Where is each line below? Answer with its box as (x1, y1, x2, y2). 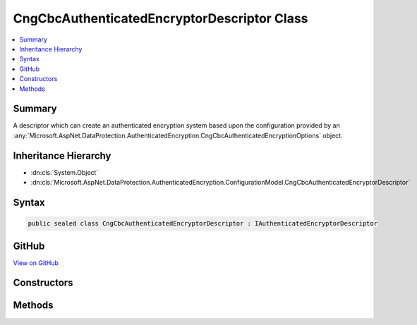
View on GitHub (13, 258, 59, 267)
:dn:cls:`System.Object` (30, 168, 99, 176)
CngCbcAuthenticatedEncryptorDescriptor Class (13, 11, 308, 26)
